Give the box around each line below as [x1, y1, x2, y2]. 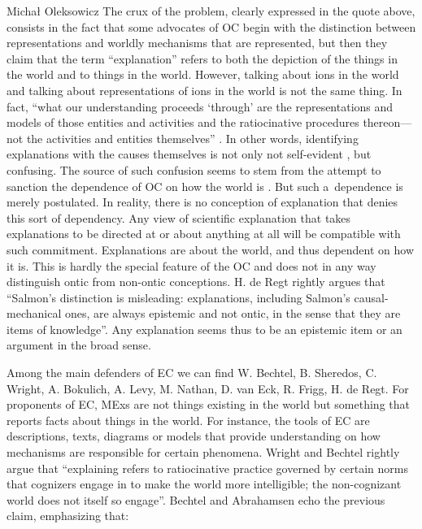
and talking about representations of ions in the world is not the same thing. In [7, 81, 402, 98]
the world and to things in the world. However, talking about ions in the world [7, 66, 399, 83]
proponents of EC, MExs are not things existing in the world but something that [7, 396, 410, 413]
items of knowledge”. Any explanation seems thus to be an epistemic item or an [7, 320, 402, 337]
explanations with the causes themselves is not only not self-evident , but [7, 145, 372, 163]
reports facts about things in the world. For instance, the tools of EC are [7, 411, 370, 428]
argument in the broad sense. [7, 336, 151, 353]
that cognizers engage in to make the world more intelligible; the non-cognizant [7, 475, 402, 492]
